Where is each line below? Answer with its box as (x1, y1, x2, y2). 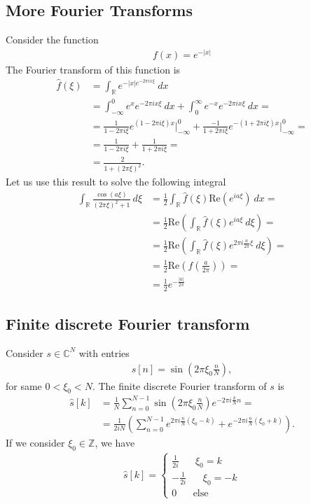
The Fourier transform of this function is (6, 62, 181, 76)
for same (6, 378, 42, 393)
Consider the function (6, 32, 99, 47)
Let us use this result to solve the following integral (6, 174, 226, 189)
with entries (78, 345, 130, 360)
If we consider (6, 435, 65, 449)
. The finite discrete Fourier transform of (92, 378, 267, 393)
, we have (95, 435, 135, 449)
